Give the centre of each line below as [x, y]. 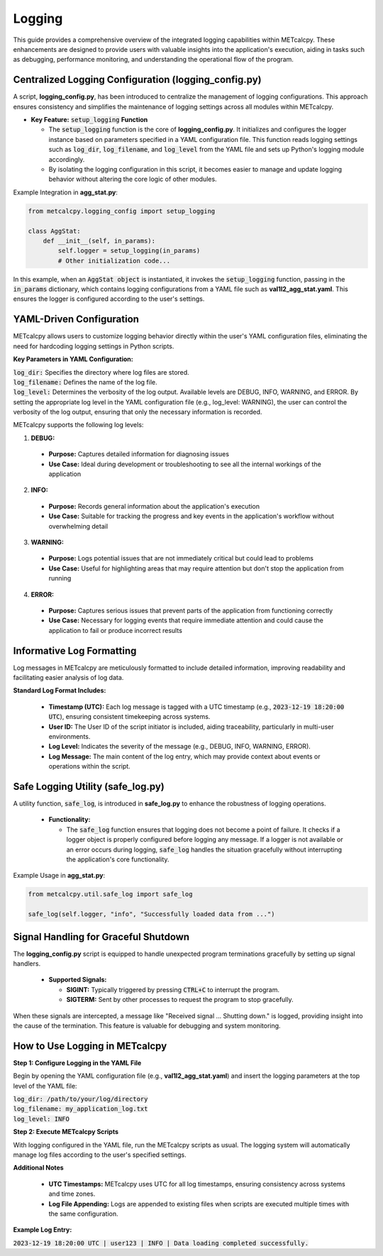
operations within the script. [89, 766]
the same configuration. [83, 1214]
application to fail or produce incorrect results [115, 630]
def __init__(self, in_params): [99, 241]
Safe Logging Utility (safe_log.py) [89, 787]
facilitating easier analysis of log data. [68, 678]
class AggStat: [54, 231]
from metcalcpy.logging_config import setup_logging [122, 211]
